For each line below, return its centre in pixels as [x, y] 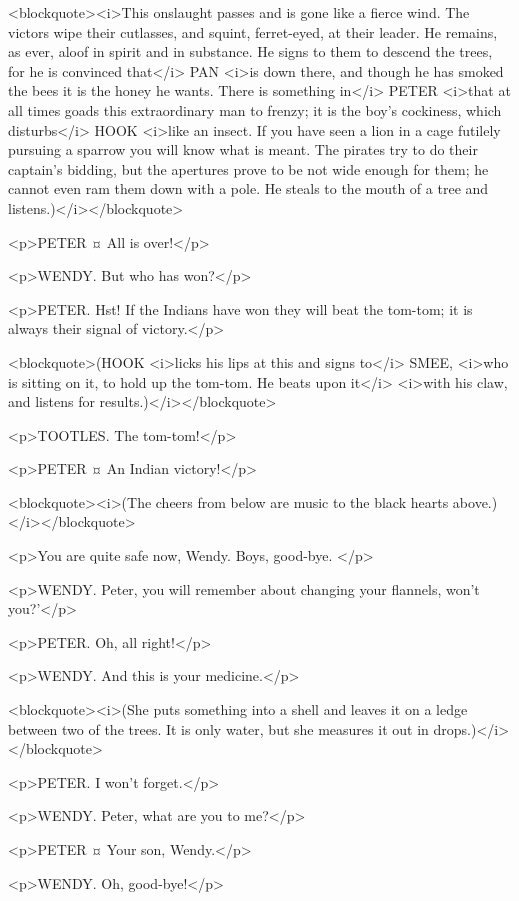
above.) [475, 501]
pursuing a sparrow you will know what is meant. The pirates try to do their [243, 149]
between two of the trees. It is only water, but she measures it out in [218, 728]
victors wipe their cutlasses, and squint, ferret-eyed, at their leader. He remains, [253, 31]
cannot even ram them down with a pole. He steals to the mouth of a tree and [248, 188]
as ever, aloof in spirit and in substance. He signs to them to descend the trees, [250, 51]
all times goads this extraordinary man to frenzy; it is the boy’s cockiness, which [255, 109]
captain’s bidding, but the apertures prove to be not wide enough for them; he [248, 168]
